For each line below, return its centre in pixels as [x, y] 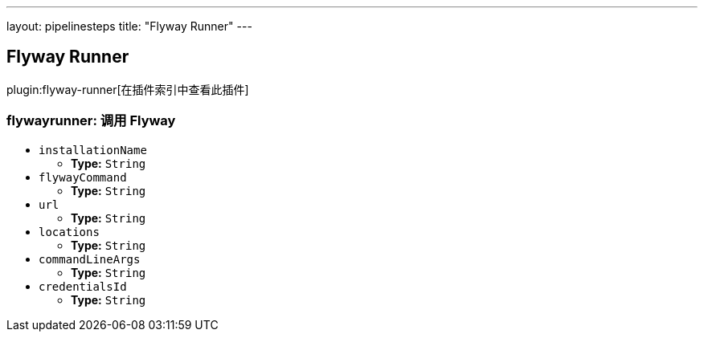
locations [69, 232]
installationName [93, 150]
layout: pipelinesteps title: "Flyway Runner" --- [129, 26]
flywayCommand [83, 177]
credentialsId [83, 286]
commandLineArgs [90, 259]
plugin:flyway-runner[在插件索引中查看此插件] [128, 89]
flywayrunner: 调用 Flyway [91, 121]
